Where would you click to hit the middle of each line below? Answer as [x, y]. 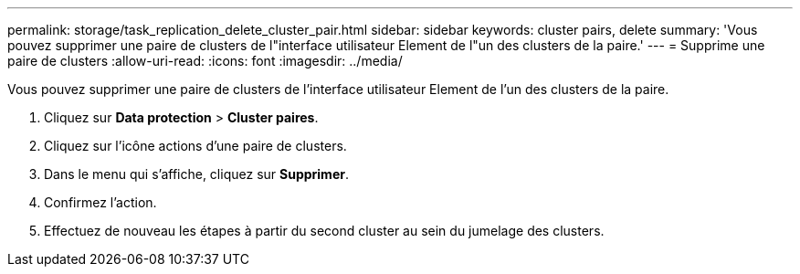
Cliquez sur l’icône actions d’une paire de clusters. [195, 146]
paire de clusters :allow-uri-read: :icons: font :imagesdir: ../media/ [205, 61]
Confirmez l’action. [100, 202]
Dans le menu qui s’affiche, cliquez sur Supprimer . [196, 174]
